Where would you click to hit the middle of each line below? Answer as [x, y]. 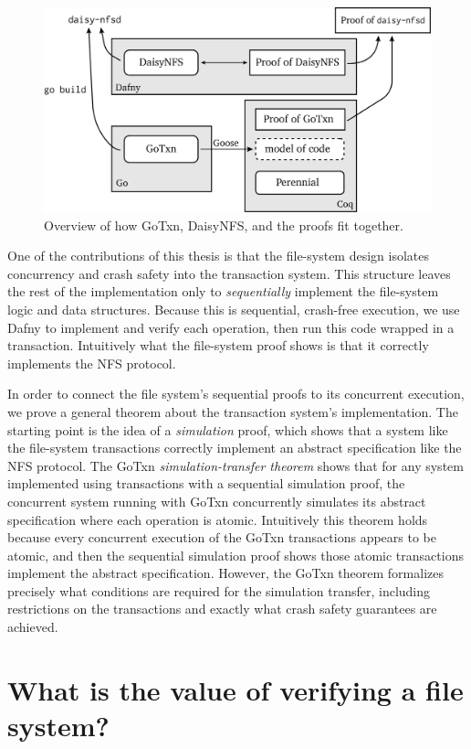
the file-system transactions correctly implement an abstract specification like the [235, 448]
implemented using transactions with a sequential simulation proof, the [206, 483]
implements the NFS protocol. [92, 363]
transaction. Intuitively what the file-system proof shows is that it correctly [218, 345]
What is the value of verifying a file [235, 689]
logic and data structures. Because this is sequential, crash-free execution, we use [234, 309]
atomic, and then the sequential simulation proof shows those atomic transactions [235, 555]
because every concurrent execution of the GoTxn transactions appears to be [222, 537]
